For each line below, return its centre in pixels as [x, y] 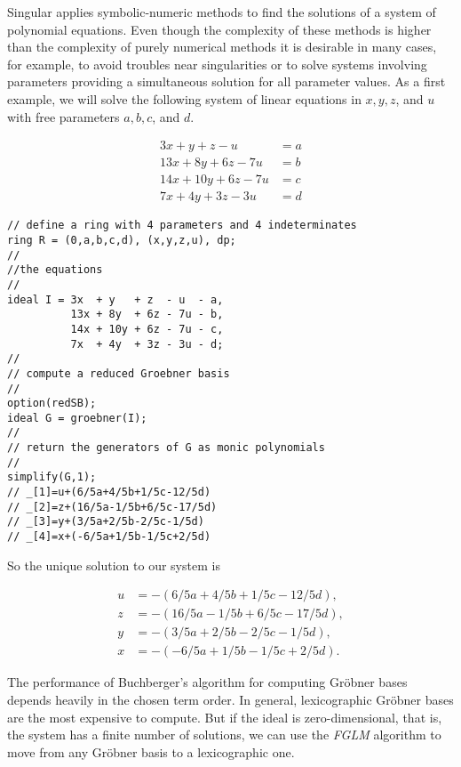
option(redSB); [52, 404]
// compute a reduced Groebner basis [119, 373]
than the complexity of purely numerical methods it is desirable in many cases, [222, 47]
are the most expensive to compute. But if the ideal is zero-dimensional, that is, [225, 717]
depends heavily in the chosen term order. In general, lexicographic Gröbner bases [230, 700]
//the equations [55, 270]
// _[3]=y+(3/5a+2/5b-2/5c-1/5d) [106, 522]
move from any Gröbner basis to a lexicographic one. [151, 751]
